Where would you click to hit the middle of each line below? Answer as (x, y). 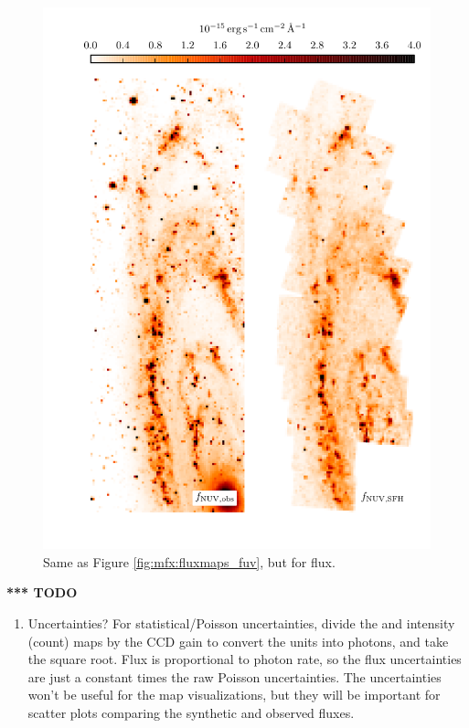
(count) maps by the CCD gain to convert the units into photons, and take (238, 641)
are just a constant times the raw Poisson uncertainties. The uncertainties (234, 676)
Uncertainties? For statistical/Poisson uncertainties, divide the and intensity (241, 622)
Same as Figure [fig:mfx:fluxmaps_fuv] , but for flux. (189, 561)
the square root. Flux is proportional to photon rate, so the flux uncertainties (245, 659)
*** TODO (42, 592)
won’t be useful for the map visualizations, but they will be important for (234, 695)
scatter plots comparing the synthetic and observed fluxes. (191, 712)
